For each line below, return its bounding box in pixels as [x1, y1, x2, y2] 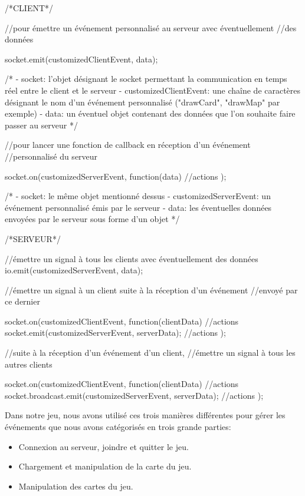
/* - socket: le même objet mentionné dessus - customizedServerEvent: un [5, 190, 271, 202]
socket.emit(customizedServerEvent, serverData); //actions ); [5, 326, 226, 339]
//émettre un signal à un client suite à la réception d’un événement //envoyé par [5, 283, 298, 296]
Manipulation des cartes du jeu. [18, 480, 133, 492]
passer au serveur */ [5, 118, 78, 131]
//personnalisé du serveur [5, 150, 98, 162]
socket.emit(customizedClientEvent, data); [5, 52, 158, 65]
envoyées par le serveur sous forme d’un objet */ [5, 213, 180, 225]
